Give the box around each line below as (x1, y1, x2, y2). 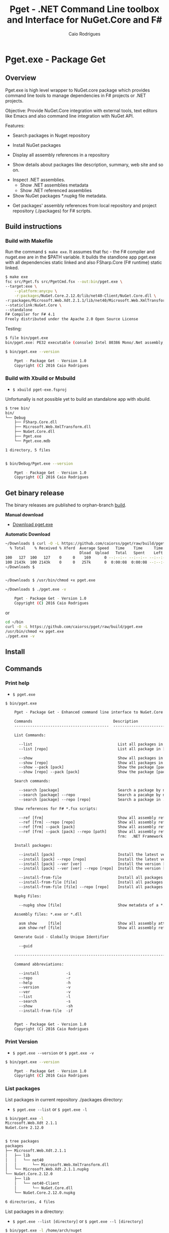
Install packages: (14, 843, 53, 848)
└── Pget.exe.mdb (14, 438, 51, 444)
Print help (5, 680, 30, 687)
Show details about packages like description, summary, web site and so (12, 161, 163, 167)
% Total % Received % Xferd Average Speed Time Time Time (10, 546, 163, 551)
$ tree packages (5, 1139, 39, 1144)
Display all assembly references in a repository (12, 152, 110, 158)
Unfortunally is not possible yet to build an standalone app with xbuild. (5, 396, 151, 402)
